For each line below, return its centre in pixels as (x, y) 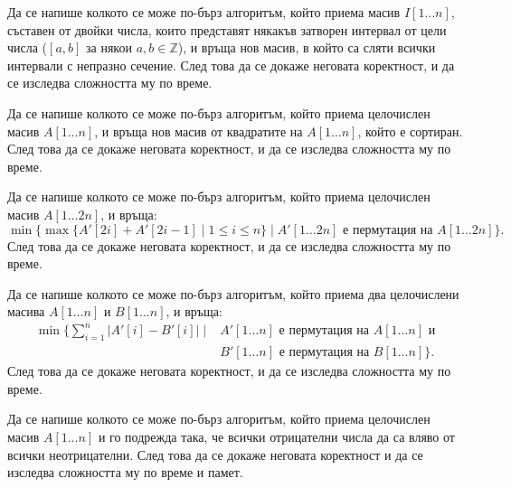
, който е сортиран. (410, 131)
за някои (109, 47)
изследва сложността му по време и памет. (125, 472)
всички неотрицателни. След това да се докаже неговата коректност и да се (215, 454)
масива (26, 311)
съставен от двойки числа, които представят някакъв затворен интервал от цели (227, 29)
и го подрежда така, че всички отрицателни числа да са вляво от (276, 437)
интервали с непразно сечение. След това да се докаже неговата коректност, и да (231, 65)
